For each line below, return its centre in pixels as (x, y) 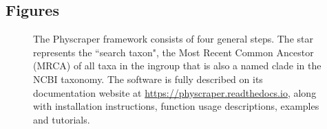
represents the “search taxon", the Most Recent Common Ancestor (173, 52)
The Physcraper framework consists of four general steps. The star (173, 39)
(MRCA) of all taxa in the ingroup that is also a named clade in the (177, 66)
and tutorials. (62, 119)
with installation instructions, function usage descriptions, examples (176, 106)
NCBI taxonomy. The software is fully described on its (148, 79)
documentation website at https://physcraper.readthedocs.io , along (175, 92)
